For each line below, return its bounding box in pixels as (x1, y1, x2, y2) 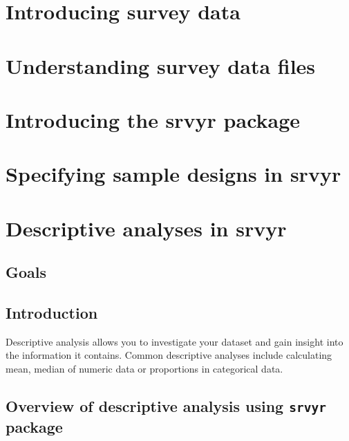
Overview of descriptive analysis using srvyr (6, 395, 326, 417)
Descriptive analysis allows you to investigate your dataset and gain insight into (6, 334, 343, 348)
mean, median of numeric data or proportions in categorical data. (6, 362, 283, 376)
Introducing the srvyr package (6, 105, 301, 133)
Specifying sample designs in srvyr (6, 160, 341, 188)
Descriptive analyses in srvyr (6, 214, 287, 242)
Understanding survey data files (6, 51, 316, 79)
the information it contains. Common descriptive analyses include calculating (6, 348, 332, 362)
